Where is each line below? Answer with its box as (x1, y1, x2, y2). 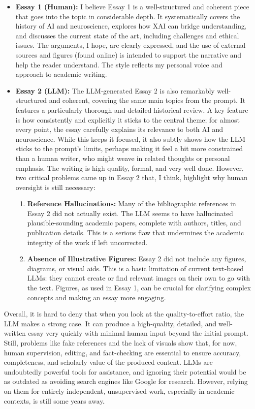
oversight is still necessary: (15, 182, 96, 192)
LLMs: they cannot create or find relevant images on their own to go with (27, 273, 250, 283)
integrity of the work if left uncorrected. (27, 237, 148, 247)
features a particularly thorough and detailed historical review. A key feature (15, 104, 248, 115)
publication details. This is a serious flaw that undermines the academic (27, 227, 244, 238)
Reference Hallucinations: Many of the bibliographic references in (27, 198, 236, 209)
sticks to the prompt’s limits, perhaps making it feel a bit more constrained (15, 143, 243, 154)
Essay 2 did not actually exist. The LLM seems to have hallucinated (27, 208, 233, 218)
